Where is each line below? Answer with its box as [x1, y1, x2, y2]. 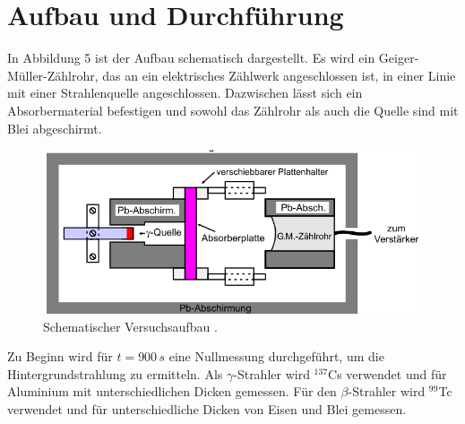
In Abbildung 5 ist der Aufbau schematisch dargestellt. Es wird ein [7, 48, 375, 67]
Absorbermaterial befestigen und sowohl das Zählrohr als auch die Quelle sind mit [7, 100, 459, 119]
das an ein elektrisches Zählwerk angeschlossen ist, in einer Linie [102, 65, 456, 84]
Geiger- [378, 48, 419, 67]
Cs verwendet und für [328, 364, 447, 383]
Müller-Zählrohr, [7, 65, 99, 84]
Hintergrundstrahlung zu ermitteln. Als [7, 364, 223, 383]
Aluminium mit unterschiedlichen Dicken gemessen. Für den [7, 382, 337, 401]
